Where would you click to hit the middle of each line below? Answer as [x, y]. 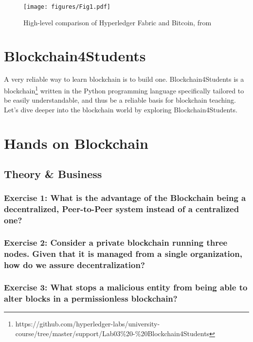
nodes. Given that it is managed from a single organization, [123, 254]
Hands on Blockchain [76, 143]
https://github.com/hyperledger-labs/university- [88, 324]
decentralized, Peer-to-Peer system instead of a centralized [122, 209]
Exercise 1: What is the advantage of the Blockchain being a [125, 198]
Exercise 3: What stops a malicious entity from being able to [126, 287]
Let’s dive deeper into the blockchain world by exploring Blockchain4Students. [121, 109]
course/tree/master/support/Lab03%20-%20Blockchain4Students [112, 333]
